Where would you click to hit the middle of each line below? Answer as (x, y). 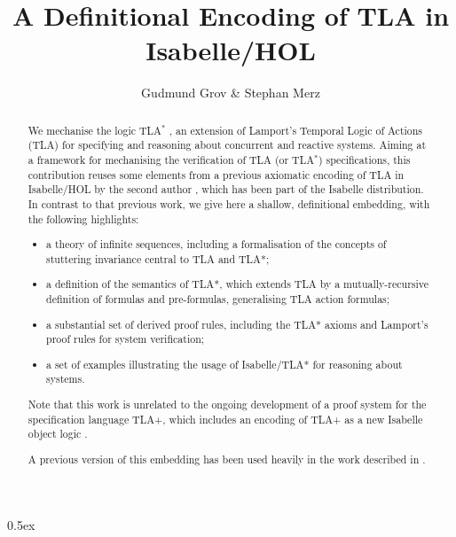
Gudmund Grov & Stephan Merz (231, 93)
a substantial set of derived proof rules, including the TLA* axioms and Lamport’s (237, 324)
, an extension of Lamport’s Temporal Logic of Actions (296, 130)
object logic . (58, 434)
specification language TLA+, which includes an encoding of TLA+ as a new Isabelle (225, 419)
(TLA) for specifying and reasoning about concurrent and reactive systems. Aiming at (227, 145)
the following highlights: (83, 218)
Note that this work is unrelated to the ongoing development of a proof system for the (227, 404)
